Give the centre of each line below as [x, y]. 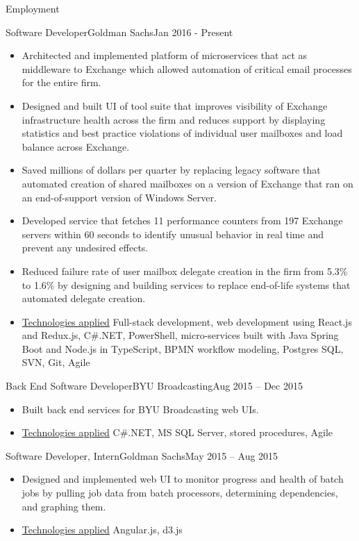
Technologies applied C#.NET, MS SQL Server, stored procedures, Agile [177, 432]
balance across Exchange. [76, 146]
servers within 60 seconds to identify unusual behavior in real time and [173, 234]
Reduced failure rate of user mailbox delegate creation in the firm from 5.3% [185, 270]
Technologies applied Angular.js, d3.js [102, 530]
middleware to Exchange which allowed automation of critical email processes [187, 68]
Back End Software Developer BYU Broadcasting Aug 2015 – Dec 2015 [154, 386]
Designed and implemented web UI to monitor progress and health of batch [183, 479]
